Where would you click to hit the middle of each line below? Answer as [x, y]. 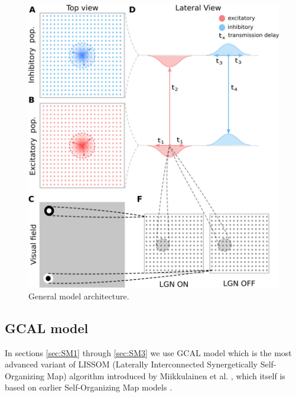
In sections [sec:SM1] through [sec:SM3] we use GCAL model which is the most [148, 352]
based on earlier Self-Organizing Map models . [89, 387]
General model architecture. [79, 296]
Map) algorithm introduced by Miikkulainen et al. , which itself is [166, 375]
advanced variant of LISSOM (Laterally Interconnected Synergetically [131, 364]
